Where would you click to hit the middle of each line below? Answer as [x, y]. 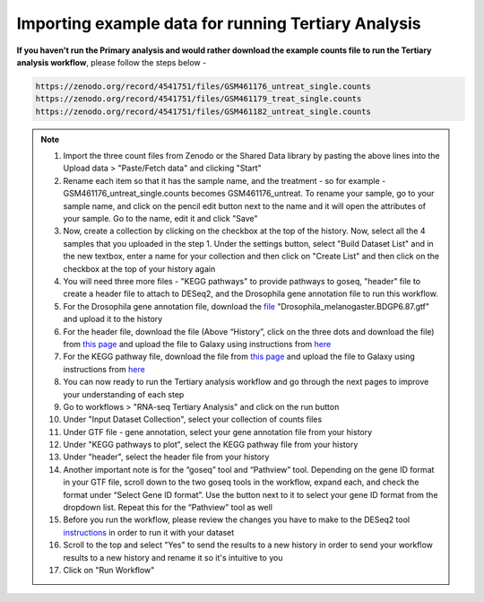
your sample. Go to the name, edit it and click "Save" [160, 219]
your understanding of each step [124, 394]
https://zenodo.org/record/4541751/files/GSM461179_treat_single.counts [199, 99]
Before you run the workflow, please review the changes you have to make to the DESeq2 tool [237, 519]
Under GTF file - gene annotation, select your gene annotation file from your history [218, 432]
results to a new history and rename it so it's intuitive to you [173, 557]
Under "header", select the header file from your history [166, 457]
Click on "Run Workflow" [109, 570]
